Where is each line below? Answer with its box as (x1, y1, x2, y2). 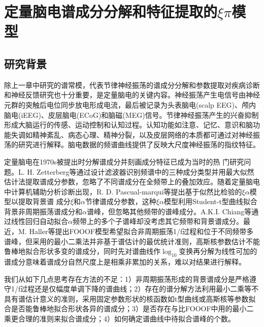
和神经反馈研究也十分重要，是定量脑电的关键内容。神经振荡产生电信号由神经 (4, 89, 260, 100)
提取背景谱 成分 (18, 196, 71, 207)
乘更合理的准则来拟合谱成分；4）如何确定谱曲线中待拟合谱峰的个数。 (4, 313, 235, 324)
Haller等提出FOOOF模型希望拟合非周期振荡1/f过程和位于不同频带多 (29, 226, 254, 237)
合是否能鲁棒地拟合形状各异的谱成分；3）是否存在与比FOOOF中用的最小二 (4, 303, 254, 314)
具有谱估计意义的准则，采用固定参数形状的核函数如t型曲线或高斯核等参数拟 (4, 293, 256, 304)
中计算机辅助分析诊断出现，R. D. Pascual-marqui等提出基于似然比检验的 (4, 186, 242, 197)
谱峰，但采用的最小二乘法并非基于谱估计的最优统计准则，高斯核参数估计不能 (4, 236, 260, 246)
